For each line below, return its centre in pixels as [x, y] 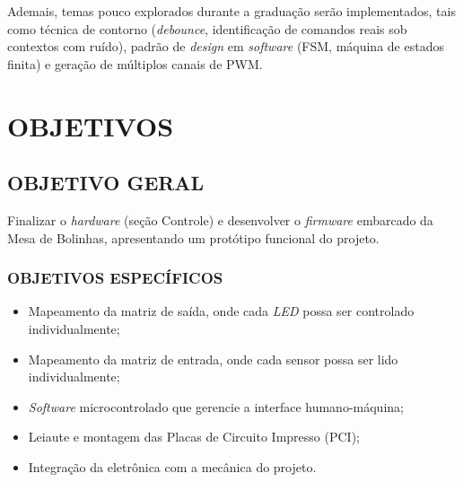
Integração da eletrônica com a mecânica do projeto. [172, 466]
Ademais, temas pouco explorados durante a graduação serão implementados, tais [231, 11]
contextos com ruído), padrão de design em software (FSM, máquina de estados [226, 46]
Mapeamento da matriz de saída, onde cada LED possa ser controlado [221, 311]
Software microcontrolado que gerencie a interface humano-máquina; [216, 406]
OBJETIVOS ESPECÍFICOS [115, 278]
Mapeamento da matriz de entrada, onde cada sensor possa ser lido [213, 359]
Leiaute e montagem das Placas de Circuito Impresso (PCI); [194, 437]
